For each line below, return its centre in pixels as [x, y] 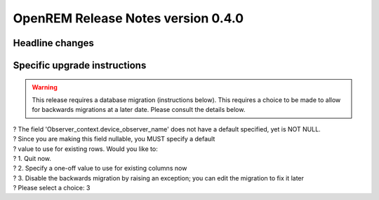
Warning [45, 87]
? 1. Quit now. [32, 158]
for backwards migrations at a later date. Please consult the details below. [139, 110]
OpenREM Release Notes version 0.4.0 [128, 18]
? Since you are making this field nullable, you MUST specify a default [114, 139]
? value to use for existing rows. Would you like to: [85, 149]
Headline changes [54, 43]
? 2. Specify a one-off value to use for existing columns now [100, 169]
